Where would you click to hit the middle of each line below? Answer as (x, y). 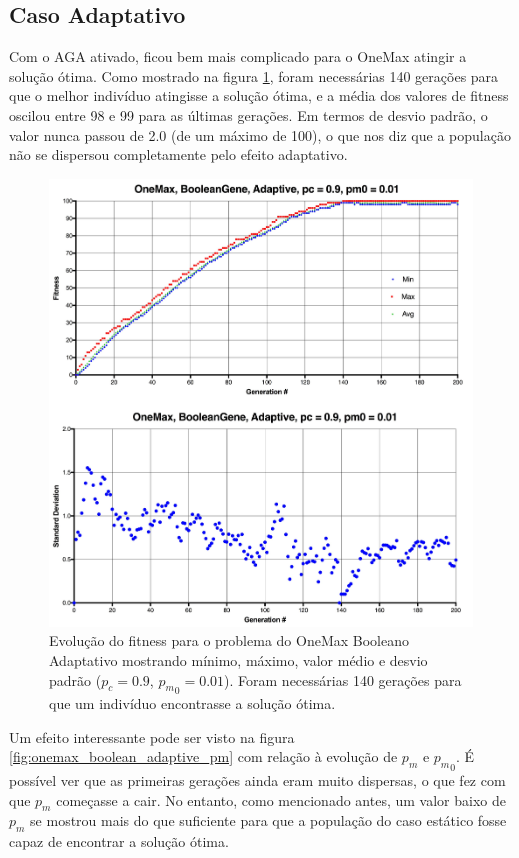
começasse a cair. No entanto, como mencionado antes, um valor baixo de (281, 799)
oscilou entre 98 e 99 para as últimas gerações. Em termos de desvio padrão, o (248, 114)
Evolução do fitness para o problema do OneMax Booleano (229, 640)
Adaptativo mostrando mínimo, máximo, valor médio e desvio (238, 660)
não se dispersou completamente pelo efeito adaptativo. (178, 154)
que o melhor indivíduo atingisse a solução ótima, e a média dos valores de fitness (259, 95)
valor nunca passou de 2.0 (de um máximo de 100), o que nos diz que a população (260, 134)
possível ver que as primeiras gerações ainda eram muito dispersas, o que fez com (257, 779)
